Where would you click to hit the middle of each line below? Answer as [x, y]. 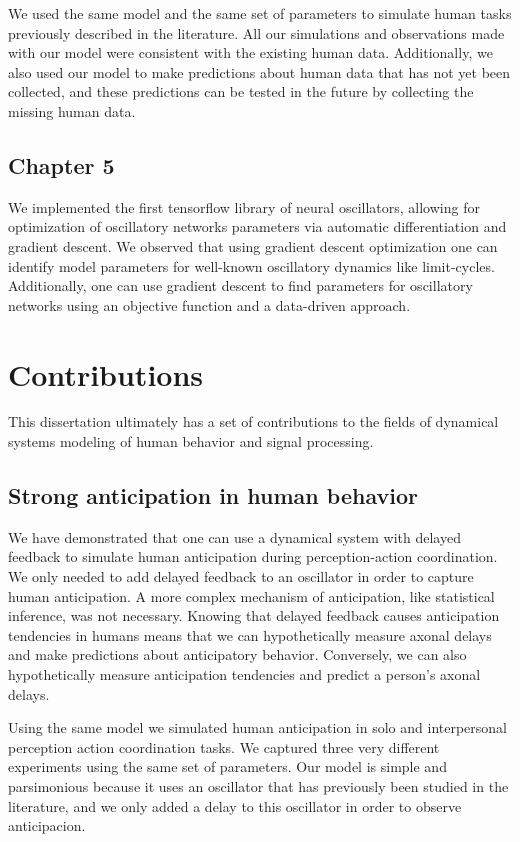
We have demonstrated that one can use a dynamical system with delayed [234, 536]
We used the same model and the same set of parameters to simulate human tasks [260, 13]
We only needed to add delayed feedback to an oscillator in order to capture [241, 576]
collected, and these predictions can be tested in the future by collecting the [241, 91]
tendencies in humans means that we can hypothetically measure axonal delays [250, 634]
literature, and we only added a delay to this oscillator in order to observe [235, 805]
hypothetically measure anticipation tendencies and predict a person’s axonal [244, 674]
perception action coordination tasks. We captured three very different [224, 746]
